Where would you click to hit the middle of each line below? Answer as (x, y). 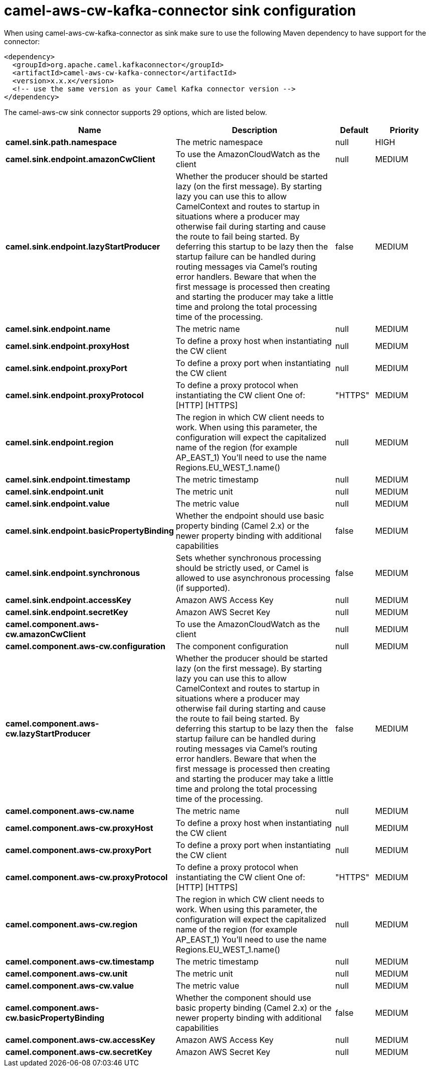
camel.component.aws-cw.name (70, 811)
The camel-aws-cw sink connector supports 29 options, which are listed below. (136, 112)
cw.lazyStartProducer (48, 733)
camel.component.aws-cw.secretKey (79, 1052)
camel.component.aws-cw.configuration (85, 646)
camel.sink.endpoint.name (58, 329)
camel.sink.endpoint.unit (55, 491)
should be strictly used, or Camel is (242, 568)
